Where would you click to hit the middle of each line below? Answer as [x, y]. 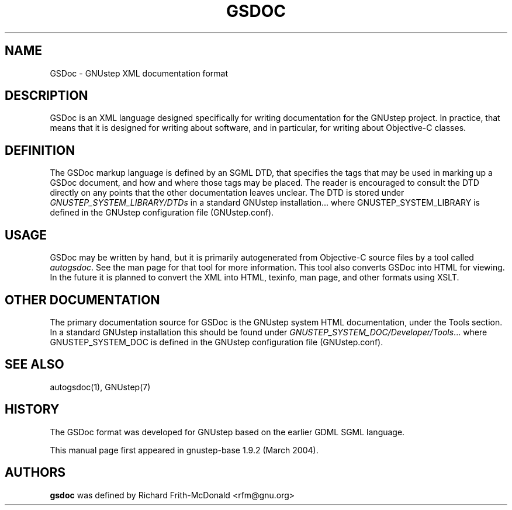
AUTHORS [35, 473]
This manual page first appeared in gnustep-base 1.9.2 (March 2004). [184, 450]
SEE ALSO [34, 365]
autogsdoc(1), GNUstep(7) [100, 387]
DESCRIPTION [46, 96]
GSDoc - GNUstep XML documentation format [139, 73]
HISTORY [32, 410]
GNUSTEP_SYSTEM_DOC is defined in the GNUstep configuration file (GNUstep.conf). [217, 342]
